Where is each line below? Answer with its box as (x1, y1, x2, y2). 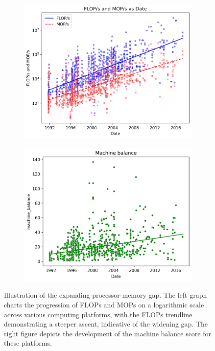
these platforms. (4, 338, 52, 348)
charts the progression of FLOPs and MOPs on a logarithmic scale (4, 299, 204, 309)
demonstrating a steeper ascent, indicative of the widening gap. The (4, 319, 208, 329)
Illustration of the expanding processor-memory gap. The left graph (4, 290, 207, 300)
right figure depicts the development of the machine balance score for (4, 328, 212, 338)
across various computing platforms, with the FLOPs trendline (4, 309, 192, 319)
